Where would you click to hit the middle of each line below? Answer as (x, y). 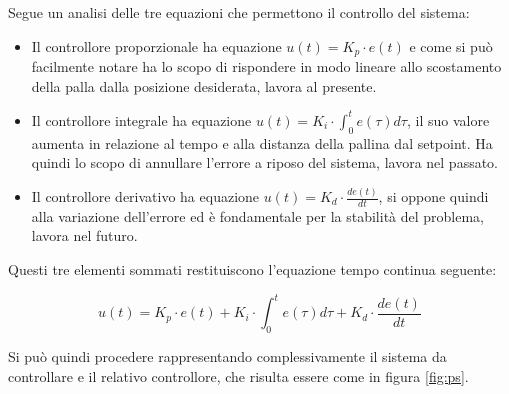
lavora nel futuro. (84, 235)
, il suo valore (448, 119)
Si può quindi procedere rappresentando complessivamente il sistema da (227, 355)
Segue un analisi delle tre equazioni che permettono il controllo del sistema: (239, 12)
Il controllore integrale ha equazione (141, 119)
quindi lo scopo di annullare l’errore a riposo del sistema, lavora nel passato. (265, 162)
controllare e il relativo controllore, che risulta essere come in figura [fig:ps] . (238, 375)
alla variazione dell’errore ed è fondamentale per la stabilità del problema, (258, 215)
